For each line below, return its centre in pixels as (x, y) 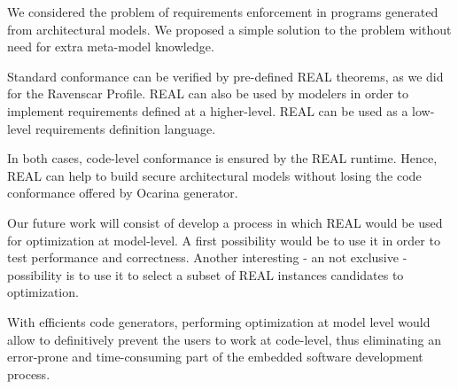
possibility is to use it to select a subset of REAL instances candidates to (206, 274)
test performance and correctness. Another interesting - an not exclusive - (207, 257)
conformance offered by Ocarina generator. (123, 193)
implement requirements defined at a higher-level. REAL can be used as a (208, 110)
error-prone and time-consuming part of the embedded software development (215, 357)
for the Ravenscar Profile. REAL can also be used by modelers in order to (208, 93)
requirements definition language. (125, 128)
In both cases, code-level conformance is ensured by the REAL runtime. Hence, (222, 158)
